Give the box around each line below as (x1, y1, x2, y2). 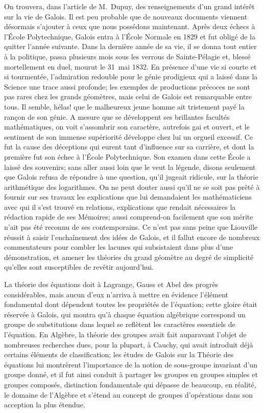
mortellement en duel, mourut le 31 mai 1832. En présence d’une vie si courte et (4, 61, 257, 72)
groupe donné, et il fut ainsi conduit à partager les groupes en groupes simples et (4, 369, 258, 380)
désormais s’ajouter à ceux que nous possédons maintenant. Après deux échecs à (4, 21, 255, 32)
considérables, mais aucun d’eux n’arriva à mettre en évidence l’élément (4, 289, 229, 299)
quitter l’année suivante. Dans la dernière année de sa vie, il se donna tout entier (4, 41, 257, 52)
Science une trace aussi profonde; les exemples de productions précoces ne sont (4, 81, 250, 92)
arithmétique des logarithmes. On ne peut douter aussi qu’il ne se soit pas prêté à (4, 181, 260, 192)
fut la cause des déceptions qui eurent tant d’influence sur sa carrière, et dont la (4, 141, 254, 152)
